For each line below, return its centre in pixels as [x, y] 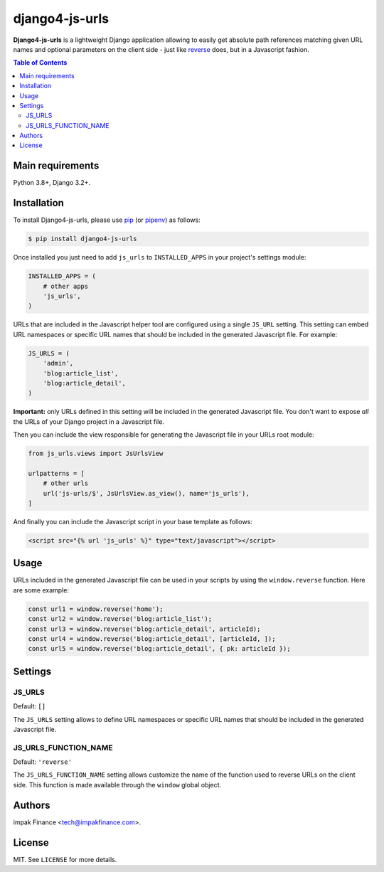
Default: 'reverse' [43, 762]
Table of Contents [40, 63]
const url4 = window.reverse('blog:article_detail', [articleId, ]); [152, 639]
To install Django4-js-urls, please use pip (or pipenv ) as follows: [107, 220]
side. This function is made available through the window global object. [117, 785]
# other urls [66, 483]
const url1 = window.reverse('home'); [96, 609]
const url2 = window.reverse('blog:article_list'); [120, 619]
